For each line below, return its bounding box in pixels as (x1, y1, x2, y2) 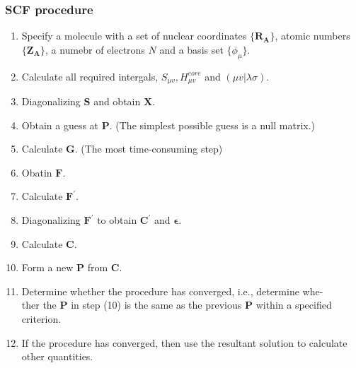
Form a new (21, 260, 74, 275)
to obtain (97, 213, 137, 227)
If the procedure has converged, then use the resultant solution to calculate (21, 335, 348, 350)
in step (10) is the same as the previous (71, 297, 242, 312)
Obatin (21, 165, 52, 179)
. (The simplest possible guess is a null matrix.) (109, 117, 316, 132)
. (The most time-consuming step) (74, 141, 223, 156)
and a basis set (159, 42, 224, 57)
